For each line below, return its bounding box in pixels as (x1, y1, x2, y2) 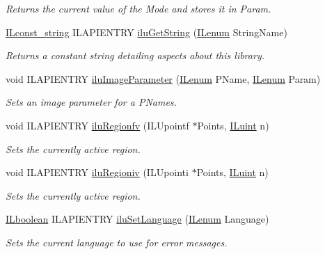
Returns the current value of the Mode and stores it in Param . (6, 1, 271, 15)
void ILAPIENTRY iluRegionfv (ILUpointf (6, 118, 189, 132)
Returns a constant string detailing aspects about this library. (6, 48, 264, 63)
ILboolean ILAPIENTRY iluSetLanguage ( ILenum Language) (6, 212, 269, 226)
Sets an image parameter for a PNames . (6, 95, 177, 109)
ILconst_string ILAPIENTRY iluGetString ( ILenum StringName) (6, 24, 287, 39)
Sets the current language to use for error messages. (6, 235, 228, 249)
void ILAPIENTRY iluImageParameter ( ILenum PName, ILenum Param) (6, 71, 321, 86)
